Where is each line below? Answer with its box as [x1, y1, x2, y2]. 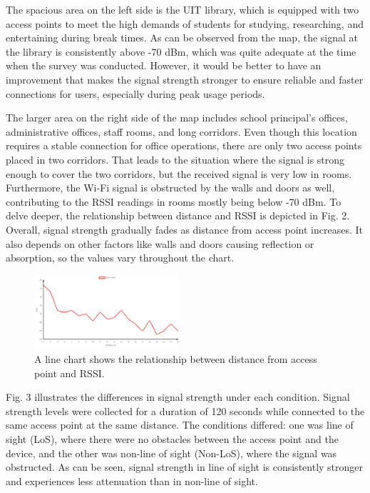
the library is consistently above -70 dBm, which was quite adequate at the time [6, 44, 356, 59]
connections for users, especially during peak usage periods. [6, 86, 265, 101]
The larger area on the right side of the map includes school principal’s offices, [6, 110, 348, 125]
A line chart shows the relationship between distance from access [34, 351, 317, 366]
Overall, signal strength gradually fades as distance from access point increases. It [6, 221, 363, 236]
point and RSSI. [34, 365, 105, 380]
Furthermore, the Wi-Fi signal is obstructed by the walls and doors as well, [6, 180, 335, 195]
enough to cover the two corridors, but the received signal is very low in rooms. [6, 166, 352, 181]
